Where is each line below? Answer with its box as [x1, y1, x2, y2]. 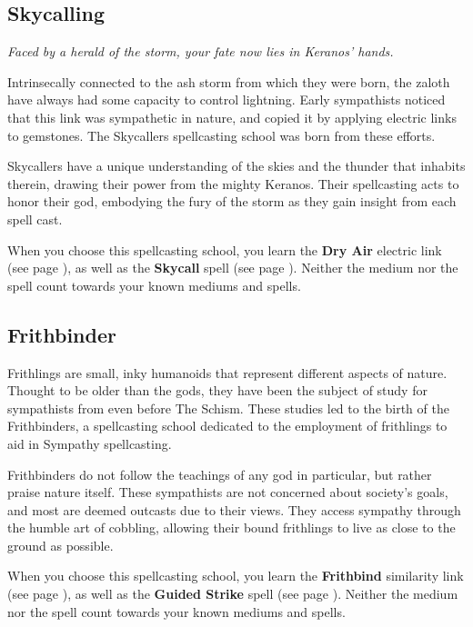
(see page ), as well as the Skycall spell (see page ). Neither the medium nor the [7, 258, 458, 277]
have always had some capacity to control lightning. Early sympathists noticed [7, 90, 446, 109]
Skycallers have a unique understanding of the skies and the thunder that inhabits [7, 156, 466, 175]
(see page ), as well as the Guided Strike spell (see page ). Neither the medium [7, 584, 458, 603]
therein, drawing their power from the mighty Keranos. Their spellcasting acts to [7, 174, 459, 193]
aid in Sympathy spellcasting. [7, 433, 172, 453]
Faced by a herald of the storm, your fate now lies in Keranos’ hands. [7, 42, 394, 61]
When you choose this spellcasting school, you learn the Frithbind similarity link [7, 566, 464, 585]
